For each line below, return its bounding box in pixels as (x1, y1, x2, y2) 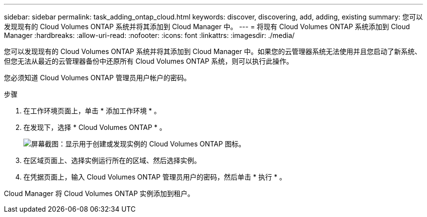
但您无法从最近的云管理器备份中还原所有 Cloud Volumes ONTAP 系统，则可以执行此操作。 (4, 57, 293, 65)
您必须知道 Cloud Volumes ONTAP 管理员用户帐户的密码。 (4, 73, 191, 82)
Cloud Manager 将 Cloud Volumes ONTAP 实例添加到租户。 (4, 189, 194, 198)
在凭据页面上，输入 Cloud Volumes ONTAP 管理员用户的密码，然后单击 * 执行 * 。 (23, 173, 286, 181)
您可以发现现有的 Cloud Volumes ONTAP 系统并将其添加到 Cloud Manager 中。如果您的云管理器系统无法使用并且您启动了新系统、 (4, 47, 422, 55)
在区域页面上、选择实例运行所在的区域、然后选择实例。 (23, 156, 201, 164)
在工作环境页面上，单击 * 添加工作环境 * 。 (23, 107, 161, 115)
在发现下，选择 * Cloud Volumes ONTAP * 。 (23, 123, 167, 131)
